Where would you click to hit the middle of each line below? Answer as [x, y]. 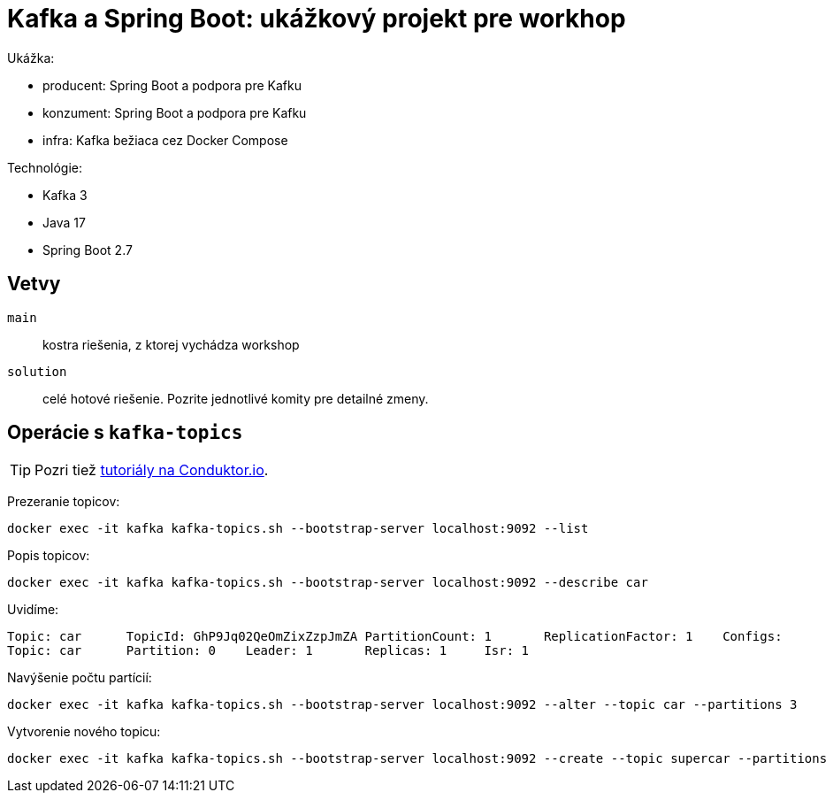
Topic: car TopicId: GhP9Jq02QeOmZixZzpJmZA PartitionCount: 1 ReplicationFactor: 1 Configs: [395, 637]
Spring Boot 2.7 [88, 250]
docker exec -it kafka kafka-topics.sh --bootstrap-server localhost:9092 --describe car [328, 583]
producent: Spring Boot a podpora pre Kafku [172, 85]
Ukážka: [31, 58]
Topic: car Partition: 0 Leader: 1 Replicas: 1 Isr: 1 [268, 651]
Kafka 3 [65, 195]
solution [37, 371]
